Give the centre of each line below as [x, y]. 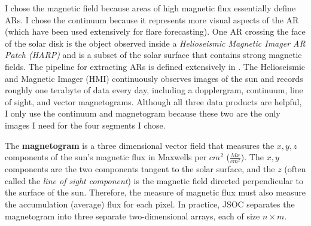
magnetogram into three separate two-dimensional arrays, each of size [132, 216]
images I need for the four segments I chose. [85, 125]
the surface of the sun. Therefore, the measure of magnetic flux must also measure [155, 192]
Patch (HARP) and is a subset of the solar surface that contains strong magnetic [153, 55]
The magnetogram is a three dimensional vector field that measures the [140, 145]
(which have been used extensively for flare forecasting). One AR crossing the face [155, 31]
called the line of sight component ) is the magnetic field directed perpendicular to [154, 180]
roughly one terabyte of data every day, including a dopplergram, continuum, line [154, 90]
